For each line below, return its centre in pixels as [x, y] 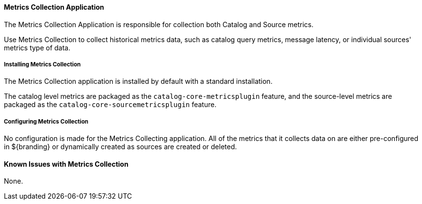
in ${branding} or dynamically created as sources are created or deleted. [121, 147]
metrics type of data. [37, 47]
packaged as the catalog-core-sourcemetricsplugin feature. [110, 105]
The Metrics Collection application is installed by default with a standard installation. [138, 81]
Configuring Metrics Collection [46, 121]
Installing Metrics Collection [42, 64]
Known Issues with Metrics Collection [66, 164]
